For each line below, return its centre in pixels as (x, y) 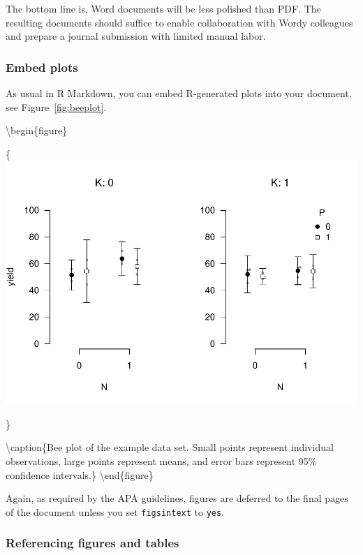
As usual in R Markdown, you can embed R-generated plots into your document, (179, 93)
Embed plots (42, 67)
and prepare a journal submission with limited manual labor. (136, 36)
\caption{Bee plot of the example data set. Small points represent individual (170, 447)
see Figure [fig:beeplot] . (56, 106)
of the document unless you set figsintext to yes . (115, 511)
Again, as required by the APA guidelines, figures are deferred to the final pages (177, 498)
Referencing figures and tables (92, 543)
